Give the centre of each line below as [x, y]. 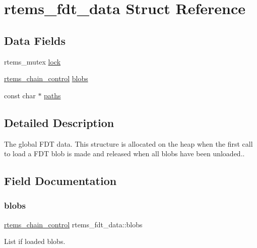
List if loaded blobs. [35, 241]
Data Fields [35, 40]
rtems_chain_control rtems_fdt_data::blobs [73, 224]
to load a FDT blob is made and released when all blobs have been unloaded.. [124, 153]
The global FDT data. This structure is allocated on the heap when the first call [128, 143]
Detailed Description [59, 122]
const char [20, 95]
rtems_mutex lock [33, 61]
